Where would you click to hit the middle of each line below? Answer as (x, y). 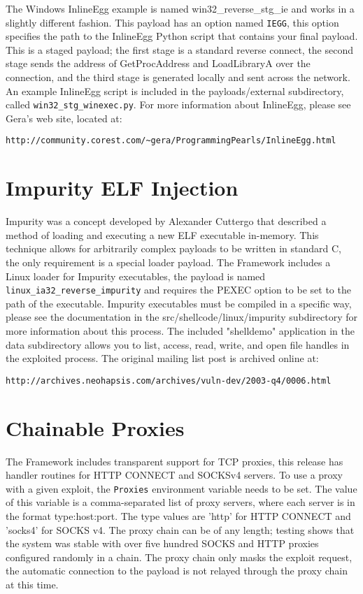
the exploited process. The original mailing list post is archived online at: (162, 358)
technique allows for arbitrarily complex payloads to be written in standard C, (174, 248)
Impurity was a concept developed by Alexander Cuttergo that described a (166, 221)
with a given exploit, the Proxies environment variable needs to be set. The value (181, 488)
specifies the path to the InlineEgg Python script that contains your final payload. (182, 36)
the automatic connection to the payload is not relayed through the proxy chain (177, 571)
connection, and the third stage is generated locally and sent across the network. (178, 77)
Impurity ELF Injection (122, 188)
